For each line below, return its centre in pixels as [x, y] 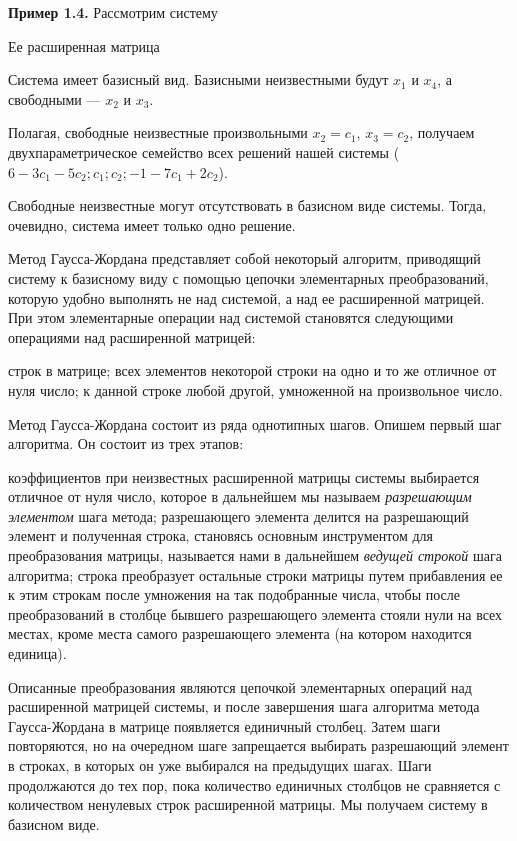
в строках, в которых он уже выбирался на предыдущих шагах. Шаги [220, 765]
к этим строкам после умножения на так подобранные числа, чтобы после [234, 594]
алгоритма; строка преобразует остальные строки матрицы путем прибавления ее [255, 574]
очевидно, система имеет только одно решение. [152, 224]
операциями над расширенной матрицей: [132, 336]
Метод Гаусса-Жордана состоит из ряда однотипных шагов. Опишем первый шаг [255, 423]
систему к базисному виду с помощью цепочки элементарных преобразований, [248, 277]
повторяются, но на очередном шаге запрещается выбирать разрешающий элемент [258, 745]
